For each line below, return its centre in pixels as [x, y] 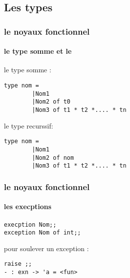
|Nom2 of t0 [51, 102]
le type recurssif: [29, 125]
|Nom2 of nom [53, 158]
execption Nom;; [30, 225]
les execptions [28, 206]
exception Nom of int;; [43, 233]
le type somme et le [38, 51]
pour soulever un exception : [46, 248]
